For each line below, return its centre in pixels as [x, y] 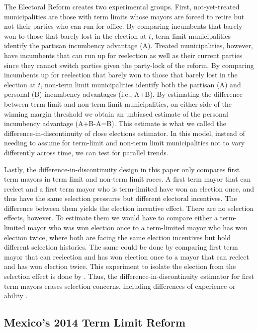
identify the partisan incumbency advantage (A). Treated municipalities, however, [129, 45]
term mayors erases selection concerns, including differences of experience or [120, 286]
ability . [16, 296]
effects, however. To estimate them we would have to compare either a [111, 218]
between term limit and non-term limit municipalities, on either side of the [118, 103]
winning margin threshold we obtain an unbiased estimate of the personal [116, 113]
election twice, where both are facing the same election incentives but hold [117, 237]
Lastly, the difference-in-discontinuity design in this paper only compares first [122, 169]
